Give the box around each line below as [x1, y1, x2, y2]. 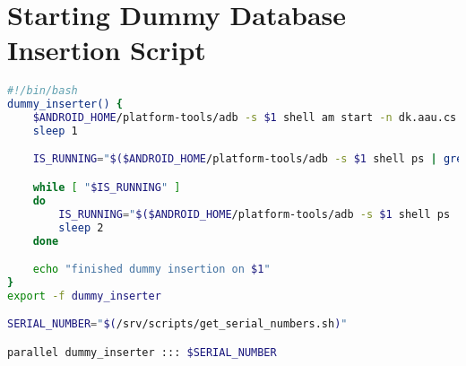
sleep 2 [58, 221, 104, 234]
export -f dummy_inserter [7, 289, 161, 302]
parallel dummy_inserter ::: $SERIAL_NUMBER [7, 345, 277, 359]
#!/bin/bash [7, 84, 78, 98]
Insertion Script [7, 31, 206, 68]
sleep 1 [32, 124, 78, 137]
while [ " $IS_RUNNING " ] [32, 181, 181, 194]
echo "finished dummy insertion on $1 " [32, 263, 271, 276]
